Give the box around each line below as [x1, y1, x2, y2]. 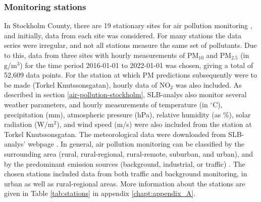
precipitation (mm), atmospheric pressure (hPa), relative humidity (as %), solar [4, 109, 251, 119]
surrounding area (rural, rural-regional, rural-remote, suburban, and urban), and [4, 148, 253, 159]
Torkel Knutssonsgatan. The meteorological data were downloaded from [4, 128, 226, 139]
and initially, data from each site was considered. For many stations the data [4, 30, 242, 40]
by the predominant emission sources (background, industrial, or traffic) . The [4, 158, 245, 169]
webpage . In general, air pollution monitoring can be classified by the [28, 139, 244, 149]
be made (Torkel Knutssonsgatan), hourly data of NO [4, 79, 171, 90]
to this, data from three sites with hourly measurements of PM [4, 50, 199, 60]
